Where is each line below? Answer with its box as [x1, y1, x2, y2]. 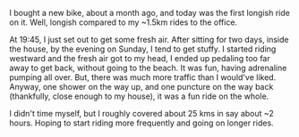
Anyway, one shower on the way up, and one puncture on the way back [9, 82, 274, 92]
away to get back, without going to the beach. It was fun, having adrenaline [9, 62, 287, 73]
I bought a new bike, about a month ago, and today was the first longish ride [9, 8, 291, 18]
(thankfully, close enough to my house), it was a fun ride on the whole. [9, 91, 269, 101]
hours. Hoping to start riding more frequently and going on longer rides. [9, 117, 275, 128]
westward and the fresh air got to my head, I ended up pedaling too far [9, 53, 270, 63]
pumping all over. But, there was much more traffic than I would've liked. [9, 72, 277, 83]
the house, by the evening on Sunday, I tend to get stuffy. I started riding [9, 44, 277, 54]
